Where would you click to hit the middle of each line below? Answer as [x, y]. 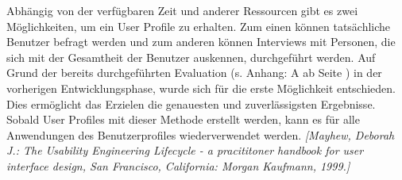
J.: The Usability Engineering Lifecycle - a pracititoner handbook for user [185, 150]
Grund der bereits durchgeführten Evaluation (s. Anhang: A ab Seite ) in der [194, 73]
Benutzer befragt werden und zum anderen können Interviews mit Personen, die [201, 42]
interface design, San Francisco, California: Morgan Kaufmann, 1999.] [178, 165]
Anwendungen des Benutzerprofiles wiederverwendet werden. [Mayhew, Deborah [201, 134]
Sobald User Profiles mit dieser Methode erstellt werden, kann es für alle [183, 119]
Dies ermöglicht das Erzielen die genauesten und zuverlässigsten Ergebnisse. [191, 103]
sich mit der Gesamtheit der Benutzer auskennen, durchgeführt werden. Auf [191, 57]
